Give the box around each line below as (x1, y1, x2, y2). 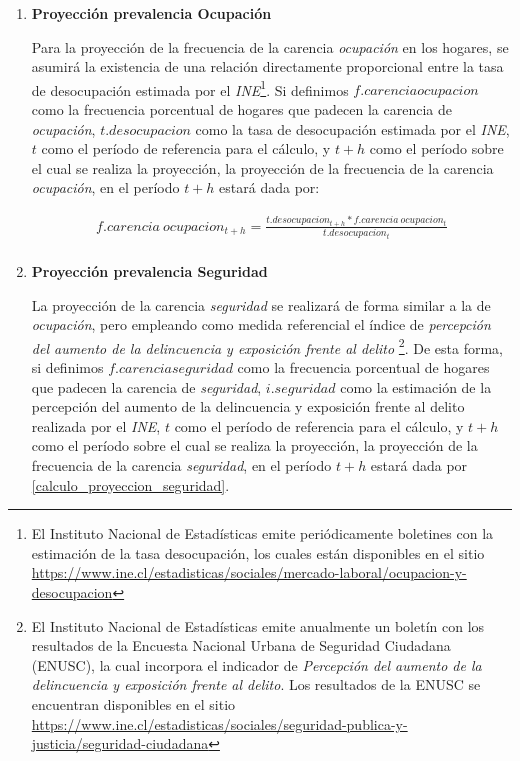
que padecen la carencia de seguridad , (31, 376, 262, 397)
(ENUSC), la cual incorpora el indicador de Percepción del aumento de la (31, 654, 482, 675)
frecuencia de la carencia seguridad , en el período (31, 454, 332, 475)
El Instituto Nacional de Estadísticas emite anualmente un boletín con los (31, 615, 485, 636)
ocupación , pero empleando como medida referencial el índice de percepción (31, 314, 491, 335)
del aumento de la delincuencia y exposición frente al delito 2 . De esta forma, (31, 334, 503, 358)
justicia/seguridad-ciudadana (31, 733, 209, 754)
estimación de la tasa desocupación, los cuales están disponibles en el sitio (31, 542, 485, 563)
